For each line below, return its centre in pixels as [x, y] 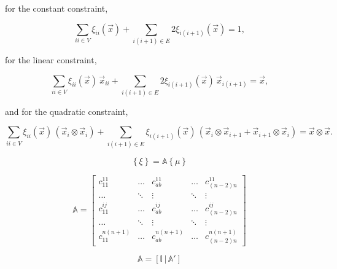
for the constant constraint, [56, 8]
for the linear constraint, [51, 59]
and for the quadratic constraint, [67, 111]
